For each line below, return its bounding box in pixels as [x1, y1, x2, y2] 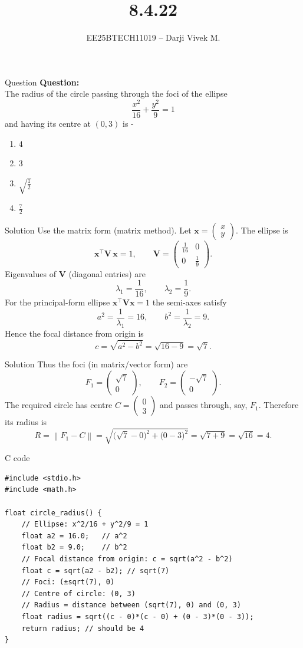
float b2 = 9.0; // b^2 [21, 543, 127, 552]
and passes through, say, [159, 399, 248, 411]
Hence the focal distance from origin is [5, 327, 144, 339]
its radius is [5, 416, 47, 428]
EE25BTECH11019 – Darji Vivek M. [86, 31, 220, 44]
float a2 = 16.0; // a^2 [21, 531, 127, 540]
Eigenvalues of [5, 267, 56, 279]
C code [5, 452, 30, 464]
